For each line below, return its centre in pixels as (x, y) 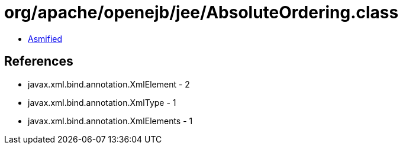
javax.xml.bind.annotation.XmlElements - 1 (110, 121)
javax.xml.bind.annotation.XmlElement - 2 (109, 84)
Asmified (45, 38)
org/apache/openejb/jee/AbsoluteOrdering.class (202, 12)
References (39, 61)
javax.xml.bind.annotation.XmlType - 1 (102, 102)
